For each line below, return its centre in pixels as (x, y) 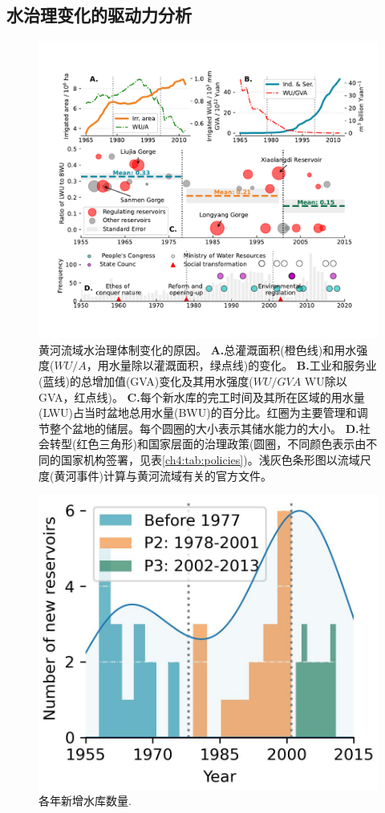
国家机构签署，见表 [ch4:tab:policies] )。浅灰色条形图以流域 (210, 459)
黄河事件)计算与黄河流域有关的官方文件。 (163, 475)
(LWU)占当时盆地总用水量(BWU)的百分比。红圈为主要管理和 (198, 413)
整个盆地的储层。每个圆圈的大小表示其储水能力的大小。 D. (204, 428)
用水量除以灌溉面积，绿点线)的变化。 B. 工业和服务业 (237, 365)
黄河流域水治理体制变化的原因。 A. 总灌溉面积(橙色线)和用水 (198, 349)
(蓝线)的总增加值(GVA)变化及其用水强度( (146, 380)
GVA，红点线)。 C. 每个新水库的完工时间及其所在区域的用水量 (202, 396)
